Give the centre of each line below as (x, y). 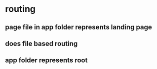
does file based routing (41, 43)
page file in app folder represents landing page (78, 27)
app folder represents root (46, 60)
